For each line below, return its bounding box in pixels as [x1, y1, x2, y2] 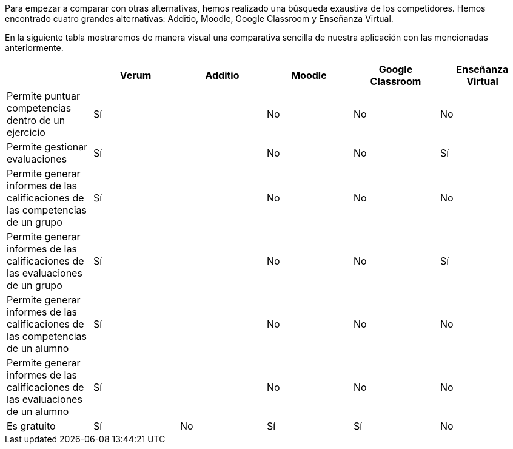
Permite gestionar [7, 141, 88, 153]
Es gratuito [7, 420, 56, 432]
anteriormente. [5, 42, 64, 53]
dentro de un [7, 114, 65, 126]
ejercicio [7, 126, 45, 138]
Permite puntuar [7, 90, 80, 102]
